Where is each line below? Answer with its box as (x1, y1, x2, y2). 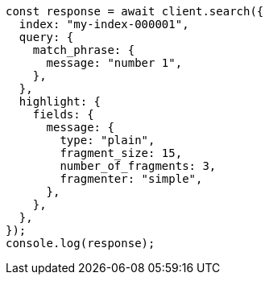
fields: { (32, 108, 94, 121)
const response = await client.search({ (6, 5, 264, 18)
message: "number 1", (46, 56, 183, 69)
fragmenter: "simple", (60, 172, 203, 185)
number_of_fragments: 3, (60, 159, 217, 172)
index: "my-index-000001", (19, 18, 189, 31)
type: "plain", (60, 134, 155, 147)
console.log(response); (6, 237, 155, 250)
